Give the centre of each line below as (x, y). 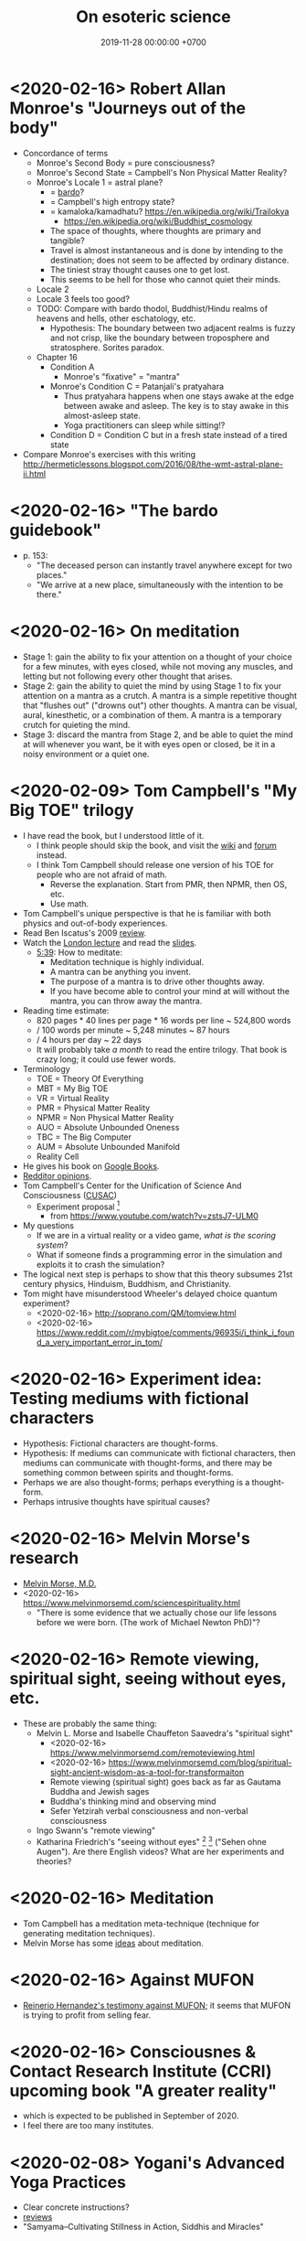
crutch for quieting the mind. (76, 724)
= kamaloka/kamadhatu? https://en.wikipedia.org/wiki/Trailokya (169, 211)
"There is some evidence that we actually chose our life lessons (156, 1613)
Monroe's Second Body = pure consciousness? (126, 163)
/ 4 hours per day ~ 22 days (89, 1039)
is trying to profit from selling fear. (87, 2015)
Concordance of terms (65, 153)
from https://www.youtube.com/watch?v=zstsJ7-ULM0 (154, 1216)
